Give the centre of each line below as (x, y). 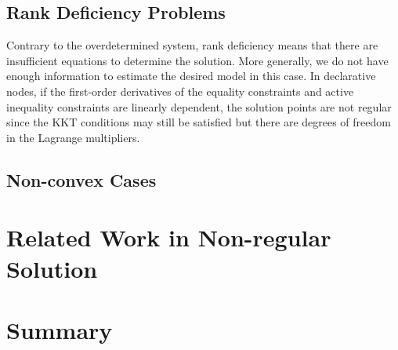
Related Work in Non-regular (169, 237)
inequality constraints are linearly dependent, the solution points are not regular (199, 106)
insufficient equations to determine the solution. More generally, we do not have (197, 60)
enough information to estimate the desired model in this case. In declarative (191, 76)
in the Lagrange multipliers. (73, 137)
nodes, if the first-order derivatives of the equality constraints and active (180, 91)
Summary (60, 329)
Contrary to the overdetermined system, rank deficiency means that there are (192, 45)
